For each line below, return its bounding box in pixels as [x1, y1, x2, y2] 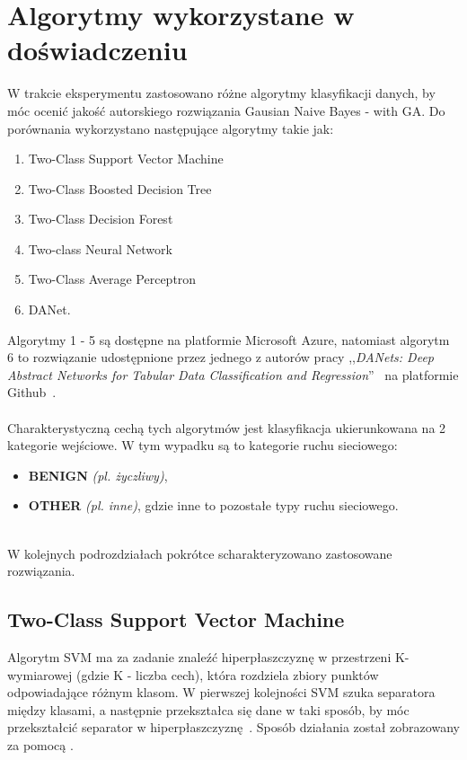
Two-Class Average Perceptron [28, 270, 197, 288]
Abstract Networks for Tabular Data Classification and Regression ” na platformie [7, 365, 459, 384]
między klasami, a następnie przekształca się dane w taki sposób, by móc [7, 700, 410, 719]
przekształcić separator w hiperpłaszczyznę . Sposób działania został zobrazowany [7, 718, 460, 737]
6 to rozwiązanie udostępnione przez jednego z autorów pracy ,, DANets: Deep [7, 348, 434, 367]
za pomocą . [7, 735, 74, 754]
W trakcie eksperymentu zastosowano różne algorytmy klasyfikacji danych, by [7, 84, 436, 102]
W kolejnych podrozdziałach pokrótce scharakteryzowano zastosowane [7, 543, 392, 562]
